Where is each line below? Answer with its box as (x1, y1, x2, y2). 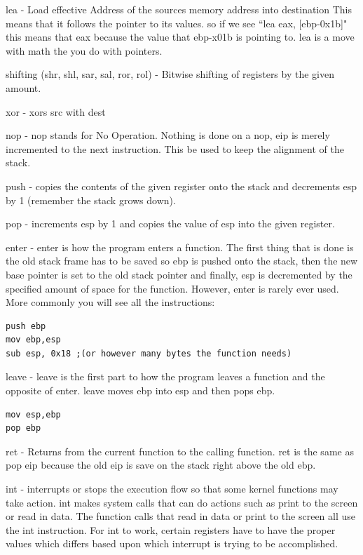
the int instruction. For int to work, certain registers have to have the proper (6, 522, 336, 537)
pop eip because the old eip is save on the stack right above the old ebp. (6, 457, 316, 472)
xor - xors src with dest (6, 104, 106, 119)
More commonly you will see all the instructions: (6, 295, 215, 309)
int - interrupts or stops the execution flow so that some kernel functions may (6, 481, 338, 496)
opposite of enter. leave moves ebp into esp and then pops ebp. (6, 383, 275, 398)
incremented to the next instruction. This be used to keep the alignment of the (6, 141, 344, 156)
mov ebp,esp (6, 335, 61, 345)
